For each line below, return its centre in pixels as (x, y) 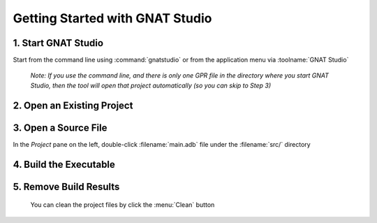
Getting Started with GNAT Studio (112, 18)
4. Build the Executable (64, 164)
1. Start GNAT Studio (58, 43)
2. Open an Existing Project (73, 105)
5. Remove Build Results (66, 186)
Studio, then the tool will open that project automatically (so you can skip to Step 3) (151, 85)
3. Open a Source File (60, 128)
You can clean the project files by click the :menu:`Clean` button (123, 205)
